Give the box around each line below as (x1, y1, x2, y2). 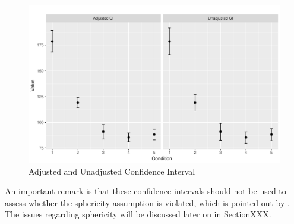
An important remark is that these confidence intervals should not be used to (5, 185, 286, 197)
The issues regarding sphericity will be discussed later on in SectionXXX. (5, 208, 271, 220)
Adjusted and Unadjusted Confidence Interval (29, 164, 195, 177)
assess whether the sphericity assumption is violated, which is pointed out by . (5, 196, 290, 209)
